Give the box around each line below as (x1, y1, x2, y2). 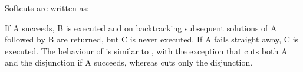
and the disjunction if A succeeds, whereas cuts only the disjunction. (5, 56, 253, 68)
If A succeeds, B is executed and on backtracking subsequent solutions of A (5, 21, 277, 34)
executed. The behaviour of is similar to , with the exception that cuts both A (5, 44, 288, 57)
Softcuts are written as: (5, 2, 89, 14)
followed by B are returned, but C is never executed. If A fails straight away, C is (5, 33, 299, 45)
